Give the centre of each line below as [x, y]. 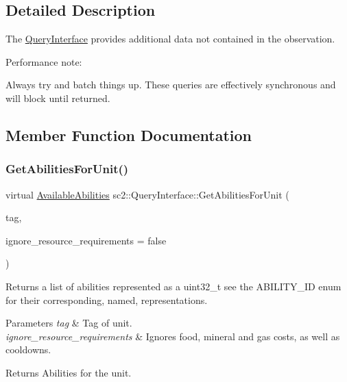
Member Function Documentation [129, 135]
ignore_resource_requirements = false [86, 240]
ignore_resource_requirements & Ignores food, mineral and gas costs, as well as [173, 336]
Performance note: [44, 61]
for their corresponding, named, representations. [107, 300]
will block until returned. [58, 98]
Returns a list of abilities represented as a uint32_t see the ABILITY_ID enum [173, 286]
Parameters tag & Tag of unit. [69, 323]
